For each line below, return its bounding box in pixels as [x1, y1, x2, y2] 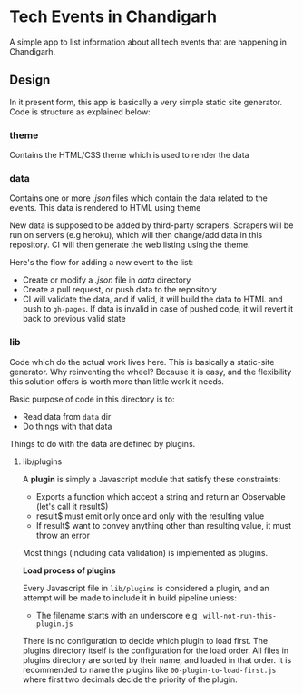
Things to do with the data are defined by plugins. [9, 438, 196, 449]
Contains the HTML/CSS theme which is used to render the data [9, 150, 249, 161]
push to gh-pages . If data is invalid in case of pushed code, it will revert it [22, 303, 294, 314]
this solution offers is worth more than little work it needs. [9, 375, 225, 387]
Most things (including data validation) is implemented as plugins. [22, 547, 269, 558]
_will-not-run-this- [199, 611, 277, 620]
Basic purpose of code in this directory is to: [9, 393, 175, 404]
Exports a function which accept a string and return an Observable [35, 491, 286, 501]
